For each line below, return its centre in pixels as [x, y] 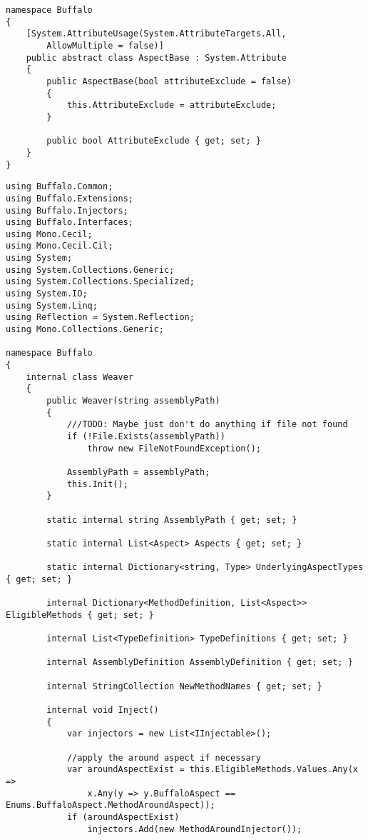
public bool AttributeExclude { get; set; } [154, 141]
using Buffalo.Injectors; [67, 210]
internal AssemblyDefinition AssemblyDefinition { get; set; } [200, 662]
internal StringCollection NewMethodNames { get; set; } [184, 686]
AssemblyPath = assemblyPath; [138, 472]
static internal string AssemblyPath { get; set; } [172, 520]
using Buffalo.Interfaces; [70, 222]
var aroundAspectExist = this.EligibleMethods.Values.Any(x [212, 770]
